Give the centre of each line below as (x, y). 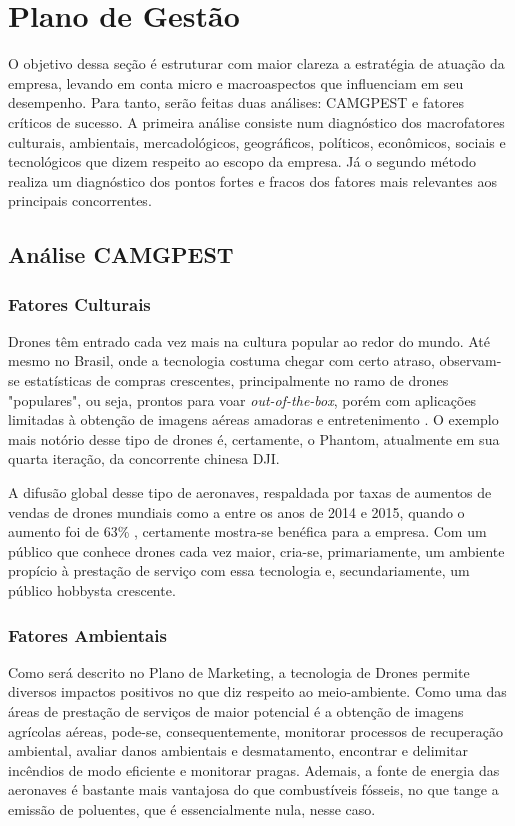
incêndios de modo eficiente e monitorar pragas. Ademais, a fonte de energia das (254, 769)
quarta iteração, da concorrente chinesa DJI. (144, 458)
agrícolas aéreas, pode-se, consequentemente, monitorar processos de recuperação (256, 730)
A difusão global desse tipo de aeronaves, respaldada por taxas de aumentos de (250, 492)
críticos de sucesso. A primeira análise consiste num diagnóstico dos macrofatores (256, 121)
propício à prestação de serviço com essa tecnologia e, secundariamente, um (239, 570)
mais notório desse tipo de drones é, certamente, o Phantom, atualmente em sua (254, 438)
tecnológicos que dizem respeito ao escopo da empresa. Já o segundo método (242, 161)
